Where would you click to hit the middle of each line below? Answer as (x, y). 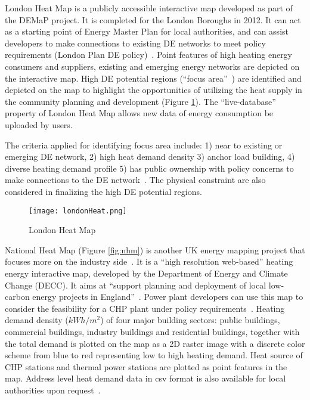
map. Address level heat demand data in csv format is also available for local (145, 378)
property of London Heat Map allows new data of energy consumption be (139, 113)
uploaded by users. (39, 124)
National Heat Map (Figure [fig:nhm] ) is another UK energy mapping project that (155, 249)
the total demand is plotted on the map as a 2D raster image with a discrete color (155, 343)
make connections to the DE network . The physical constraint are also (135, 180)
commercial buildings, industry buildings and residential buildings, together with (152, 331)
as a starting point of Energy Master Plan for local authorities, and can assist (147, 31)
